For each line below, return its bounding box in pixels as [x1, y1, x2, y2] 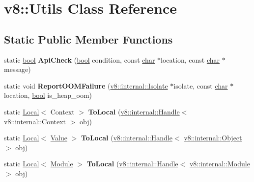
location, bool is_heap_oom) [4, 90, 92, 100]
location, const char [161, 54, 220, 65]
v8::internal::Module [189, 159, 250, 169]
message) [4, 64, 31, 74]
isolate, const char [173, 80, 228, 91]
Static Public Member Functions [4, 31, 173, 46]
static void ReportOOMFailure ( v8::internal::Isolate [4, 80, 168, 91]
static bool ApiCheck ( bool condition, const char [4, 54, 155, 65]
